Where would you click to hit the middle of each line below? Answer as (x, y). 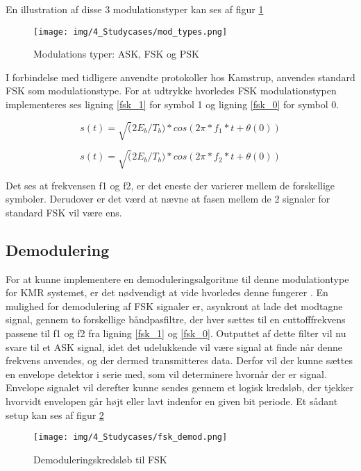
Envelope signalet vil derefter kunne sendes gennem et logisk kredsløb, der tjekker (180, 387)
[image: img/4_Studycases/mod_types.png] (131, 32)
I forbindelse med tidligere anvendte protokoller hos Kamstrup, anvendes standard (180, 77)
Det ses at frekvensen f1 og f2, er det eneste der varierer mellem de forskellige (170, 185)
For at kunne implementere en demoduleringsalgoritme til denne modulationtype (177, 279)
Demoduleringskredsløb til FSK (100, 459)
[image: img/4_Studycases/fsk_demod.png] (131, 437)
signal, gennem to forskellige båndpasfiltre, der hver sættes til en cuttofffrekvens (176, 319)
